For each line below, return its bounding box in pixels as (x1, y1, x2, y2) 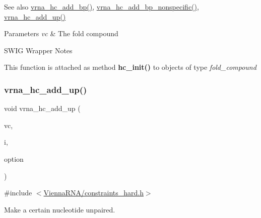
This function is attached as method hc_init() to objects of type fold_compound (4, 62, 256, 72)
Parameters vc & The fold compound (4, 28, 118, 39)
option (4, 153, 24, 164)
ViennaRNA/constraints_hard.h (43, 187, 144, 198)
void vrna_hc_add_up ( (4, 103, 81, 114)
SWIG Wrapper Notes (4, 45, 73, 55)
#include (4, 187, 32, 198)
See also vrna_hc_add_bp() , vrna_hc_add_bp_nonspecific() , (4, 2, 199, 12)
